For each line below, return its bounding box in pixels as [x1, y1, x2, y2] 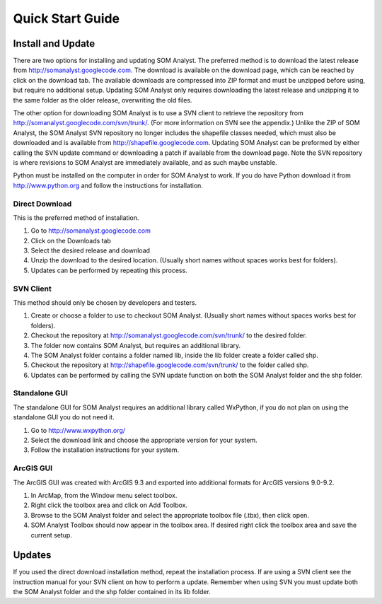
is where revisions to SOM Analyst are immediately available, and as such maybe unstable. [13, 158, 277, 166]
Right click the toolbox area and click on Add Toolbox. [30, 501, 187, 509]
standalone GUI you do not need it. [13, 413, 115, 422]
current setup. [30, 530, 72, 539]
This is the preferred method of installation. [13, 213, 139, 222]
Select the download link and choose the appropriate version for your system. [30, 436, 257, 445]
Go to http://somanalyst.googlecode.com [30, 226, 151, 235]
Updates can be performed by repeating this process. [30, 266, 187, 274]
